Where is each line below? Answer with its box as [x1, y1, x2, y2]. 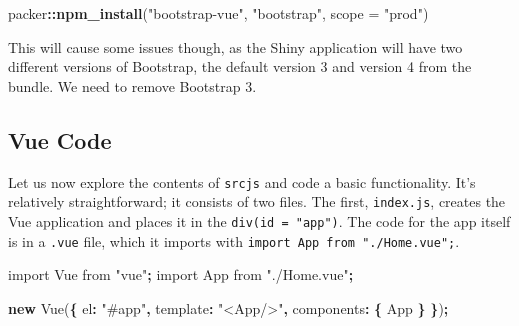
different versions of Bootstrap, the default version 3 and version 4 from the [8, 56, 472, 77]
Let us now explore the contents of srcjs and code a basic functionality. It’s [8, 171, 476, 192]
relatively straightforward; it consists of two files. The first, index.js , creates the [8, 191, 506, 212]
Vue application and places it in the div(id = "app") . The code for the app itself [8, 210, 511, 231]
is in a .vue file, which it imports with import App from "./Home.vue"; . [8, 230, 460, 251]
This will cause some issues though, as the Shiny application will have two [8, 36, 463, 57]
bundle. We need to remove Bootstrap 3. [8, 75, 257, 96]
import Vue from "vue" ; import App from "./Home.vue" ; [8, 264, 354, 285]
